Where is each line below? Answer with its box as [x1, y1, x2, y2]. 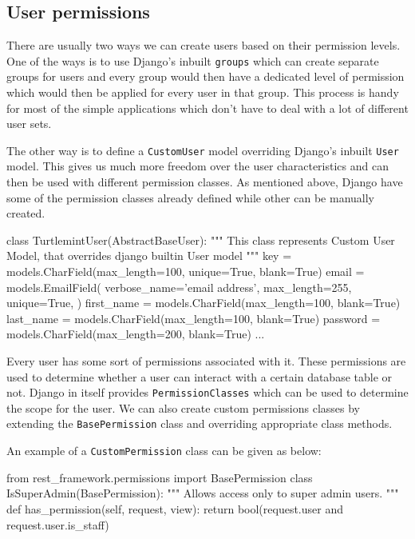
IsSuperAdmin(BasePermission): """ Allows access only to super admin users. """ [6, 485, 399, 501]
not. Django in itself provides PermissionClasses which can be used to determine [6, 384, 409, 401]
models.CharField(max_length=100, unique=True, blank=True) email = [6, 263, 365, 280]
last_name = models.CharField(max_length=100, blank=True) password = [6, 309, 381, 326]
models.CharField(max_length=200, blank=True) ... [6, 325, 265, 342]
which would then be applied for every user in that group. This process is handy [6, 84, 399, 101]
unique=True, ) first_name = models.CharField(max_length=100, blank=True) [6, 294, 401, 311]
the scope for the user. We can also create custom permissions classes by [6, 399, 361, 416]
